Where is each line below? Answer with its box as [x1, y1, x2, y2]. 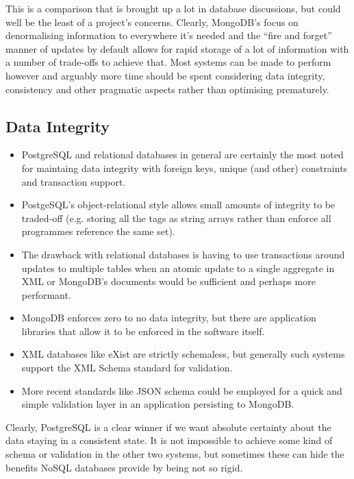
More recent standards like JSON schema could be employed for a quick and [21, 383, 342, 397]
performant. [21, 287, 71, 302]
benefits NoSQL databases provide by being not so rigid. [5, 460, 243, 474]
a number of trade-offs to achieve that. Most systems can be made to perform [5, 55, 331, 69]
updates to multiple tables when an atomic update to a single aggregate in [21, 260, 335, 275]
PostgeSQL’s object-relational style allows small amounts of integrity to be [21, 197, 336, 212]
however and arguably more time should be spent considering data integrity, [5, 68, 325, 82]
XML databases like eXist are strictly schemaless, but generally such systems [21, 347, 345, 361]
